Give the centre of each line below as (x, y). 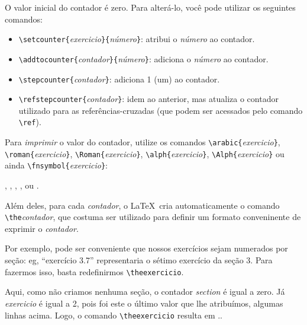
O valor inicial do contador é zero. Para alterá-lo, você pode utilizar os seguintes (150, 7)
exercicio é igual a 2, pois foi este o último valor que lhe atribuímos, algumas (144, 303)
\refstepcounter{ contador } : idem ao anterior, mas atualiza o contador (148, 99)
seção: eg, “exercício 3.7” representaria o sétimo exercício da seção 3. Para (139, 260)
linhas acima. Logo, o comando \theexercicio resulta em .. (114, 315)
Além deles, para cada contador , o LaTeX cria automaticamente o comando (142, 205)
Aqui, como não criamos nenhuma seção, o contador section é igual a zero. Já (145, 291)
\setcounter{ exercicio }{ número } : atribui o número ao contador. (137, 39)
